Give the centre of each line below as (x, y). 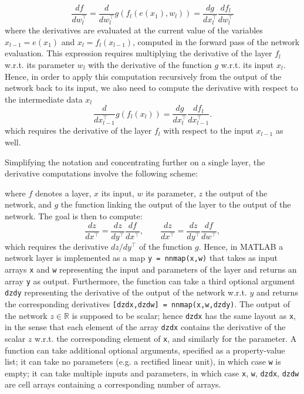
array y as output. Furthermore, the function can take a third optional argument (150, 281)
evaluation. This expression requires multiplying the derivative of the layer (139, 53)
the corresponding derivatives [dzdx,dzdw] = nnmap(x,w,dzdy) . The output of (147, 303)
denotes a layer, (63, 193)
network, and (28, 204)
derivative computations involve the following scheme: (101, 173)
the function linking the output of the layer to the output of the (176, 204)
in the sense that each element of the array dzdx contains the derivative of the (145, 327)
